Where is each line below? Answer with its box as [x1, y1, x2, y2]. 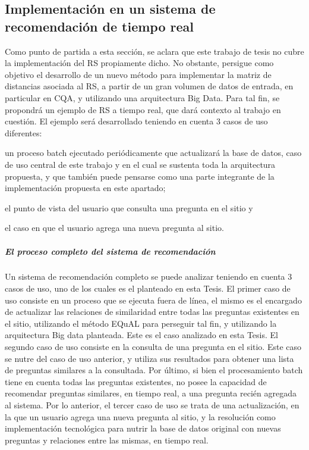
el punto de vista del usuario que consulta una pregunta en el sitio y [5, 201, 253, 214]
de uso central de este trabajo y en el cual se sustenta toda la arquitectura [5, 158, 276, 170]
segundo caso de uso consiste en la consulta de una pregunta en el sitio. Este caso [5, 340, 302, 353]
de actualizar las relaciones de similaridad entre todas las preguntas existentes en [5, 305, 299, 318]
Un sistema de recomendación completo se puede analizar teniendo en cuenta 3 [5, 270, 292, 283]
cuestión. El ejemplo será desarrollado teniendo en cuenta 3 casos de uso [5, 115, 268, 127]
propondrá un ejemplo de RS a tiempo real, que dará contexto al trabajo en [5, 103, 281, 115]
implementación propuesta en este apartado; [5, 182, 166, 194]
